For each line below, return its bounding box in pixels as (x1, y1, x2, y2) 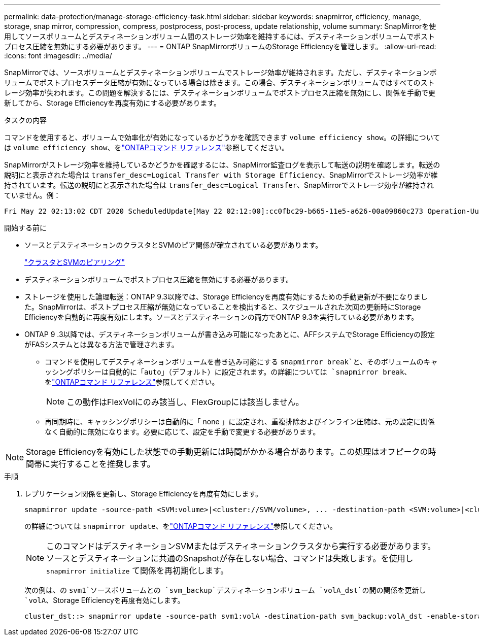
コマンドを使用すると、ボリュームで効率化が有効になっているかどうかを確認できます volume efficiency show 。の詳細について (4, 133, 440, 142)
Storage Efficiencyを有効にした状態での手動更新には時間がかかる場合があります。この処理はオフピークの (26, 447, 428, 457)
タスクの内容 (4, 116, 47, 124)
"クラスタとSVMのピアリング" (24, 258, 125, 266)
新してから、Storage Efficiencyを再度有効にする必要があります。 (4, 98, 221, 107)
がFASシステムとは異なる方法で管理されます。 (24, 340, 179, 349)
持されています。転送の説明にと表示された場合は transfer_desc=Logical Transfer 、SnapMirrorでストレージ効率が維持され (4, 181, 434, 189)
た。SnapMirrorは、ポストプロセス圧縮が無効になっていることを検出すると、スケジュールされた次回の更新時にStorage (24, 302, 421, 311)
